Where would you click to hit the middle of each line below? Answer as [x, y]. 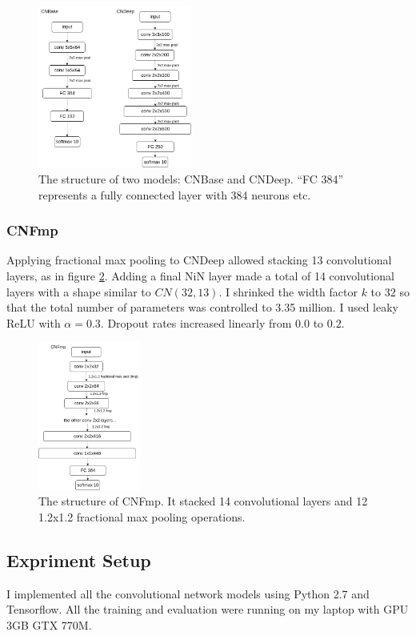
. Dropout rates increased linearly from [196, 322]
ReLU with [34, 322]
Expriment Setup [79, 560]
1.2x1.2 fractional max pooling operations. [142, 516]
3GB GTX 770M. [49, 624]
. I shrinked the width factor [288, 291]
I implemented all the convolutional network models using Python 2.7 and [188, 593]
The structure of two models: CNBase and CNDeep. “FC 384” [191, 178]
